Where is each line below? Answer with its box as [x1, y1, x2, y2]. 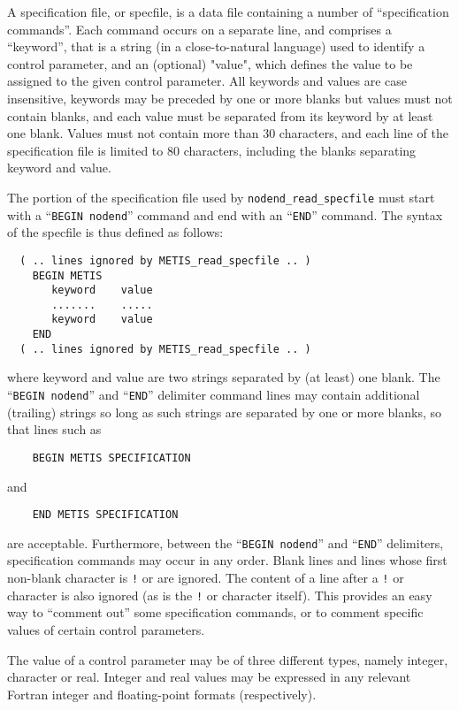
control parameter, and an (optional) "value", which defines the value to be [7, 54, 413, 73]
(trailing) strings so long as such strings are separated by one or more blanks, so [7, 402, 442, 421]
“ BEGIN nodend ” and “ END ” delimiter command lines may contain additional [7, 386, 420, 404]
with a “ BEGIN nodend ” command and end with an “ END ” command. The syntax [7, 205, 443, 224]
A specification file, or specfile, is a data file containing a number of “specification [7, 3, 449, 20]
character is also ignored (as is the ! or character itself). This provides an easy [7, 585, 432, 604]
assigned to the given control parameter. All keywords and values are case [7, 72, 408, 90]
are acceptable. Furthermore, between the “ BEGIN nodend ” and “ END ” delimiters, [7, 533, 444, 552]
